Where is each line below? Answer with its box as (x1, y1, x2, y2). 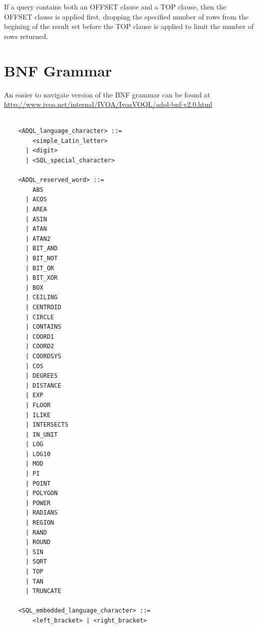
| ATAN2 (25, 235, 51, 242)
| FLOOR (25, 401, 51, 409)
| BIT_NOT (25, 255, 58, 262)
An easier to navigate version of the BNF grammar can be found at (4, 89, 211, 99)
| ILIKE (25, 411, 51, 419)
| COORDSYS (25, 352, 61, 360)
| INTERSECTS (25, 421, 68, 429)
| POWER (25, 499, 51, 507)
